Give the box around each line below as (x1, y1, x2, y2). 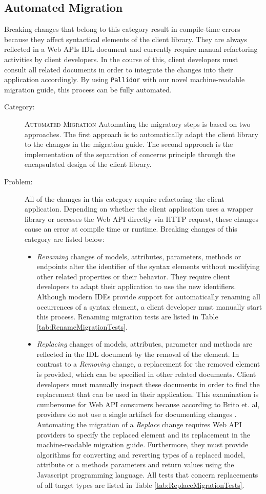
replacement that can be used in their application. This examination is (36, 389, 259, 400)
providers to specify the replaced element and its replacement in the (36, 429, 250, 440)
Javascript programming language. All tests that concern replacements (36, 469, 258, 480)
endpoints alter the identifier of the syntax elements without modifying (36, 261, 260, 272)
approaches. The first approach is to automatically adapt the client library (25, 128, 258, 139)
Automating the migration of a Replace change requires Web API (36, 419, 242, 430)
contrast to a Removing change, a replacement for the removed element (36, 358, 260, 369)
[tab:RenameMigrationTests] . (36, 321, 128, 332)
